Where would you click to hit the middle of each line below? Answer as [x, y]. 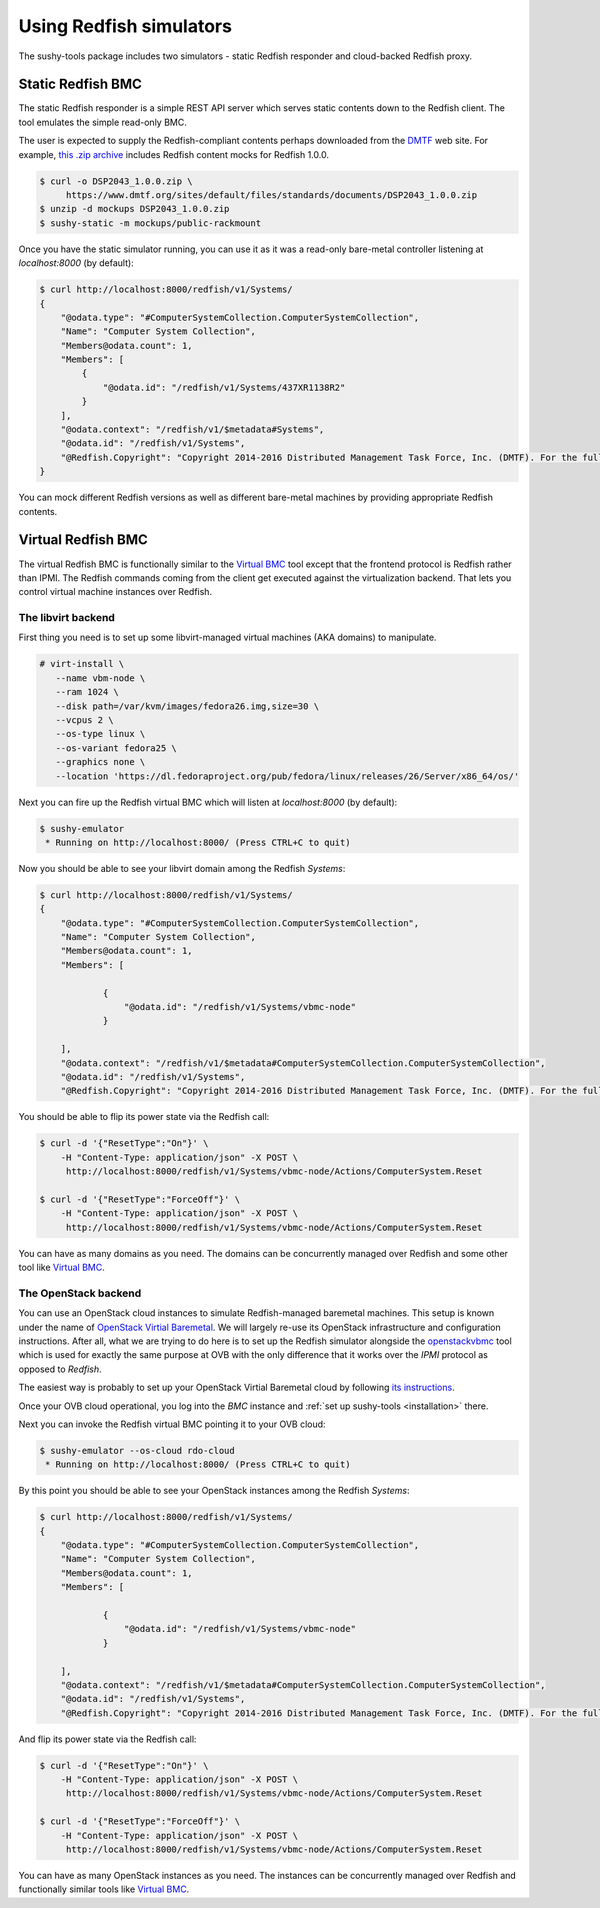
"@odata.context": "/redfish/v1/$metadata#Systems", [192, 429]
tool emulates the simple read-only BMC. [102, 122]
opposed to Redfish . [60, 1369]
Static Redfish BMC [80, 84]
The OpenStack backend [80, 1293]
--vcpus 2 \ [84, 719]
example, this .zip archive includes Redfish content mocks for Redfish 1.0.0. [174, 154]
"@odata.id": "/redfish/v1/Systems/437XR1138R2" [224, 387]
